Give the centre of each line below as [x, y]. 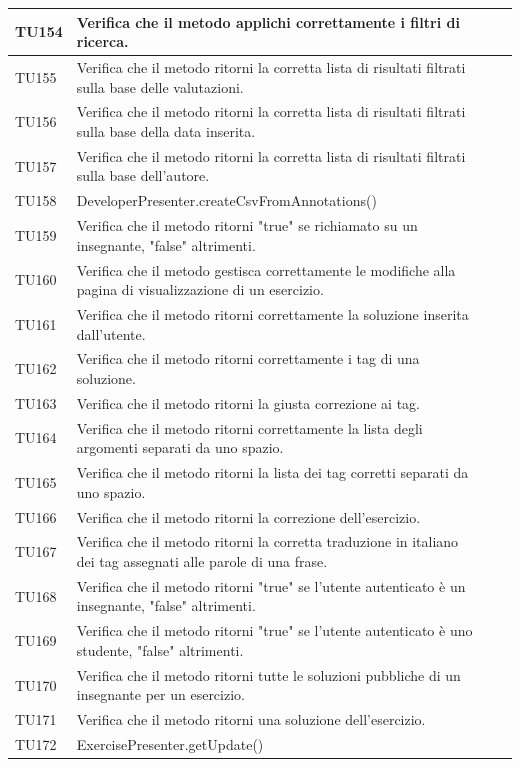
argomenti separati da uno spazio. [180, 447]
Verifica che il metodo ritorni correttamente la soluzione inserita [272, 313]
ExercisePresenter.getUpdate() [170, 744]
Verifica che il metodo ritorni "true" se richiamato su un [247, 225]
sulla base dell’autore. [143, 175]
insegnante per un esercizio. [160, 694]
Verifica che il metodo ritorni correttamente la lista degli [249, 427]
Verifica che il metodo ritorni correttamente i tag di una [248, 358]
